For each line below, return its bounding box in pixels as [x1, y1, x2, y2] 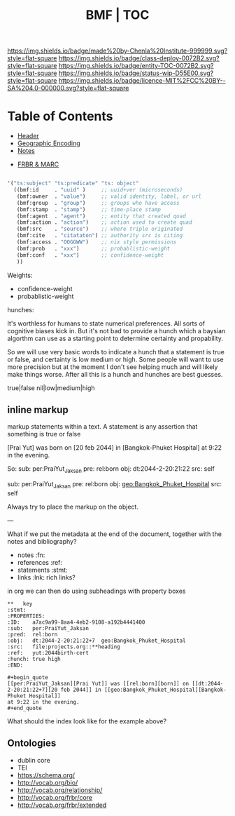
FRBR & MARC [17, 160, 59, 168]
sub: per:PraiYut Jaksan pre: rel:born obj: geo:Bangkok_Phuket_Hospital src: [7, 480, 222, 490]
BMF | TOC [85, 7, 150, 23]
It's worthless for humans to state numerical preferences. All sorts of [7, 319, 205, 328]
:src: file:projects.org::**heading [7, 643, 120, 650]
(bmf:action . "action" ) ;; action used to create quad [16, 219, 192, 226]
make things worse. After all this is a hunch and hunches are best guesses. [7, 370, 223, 378]
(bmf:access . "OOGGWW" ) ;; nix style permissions [16, 239, 177, 246]
